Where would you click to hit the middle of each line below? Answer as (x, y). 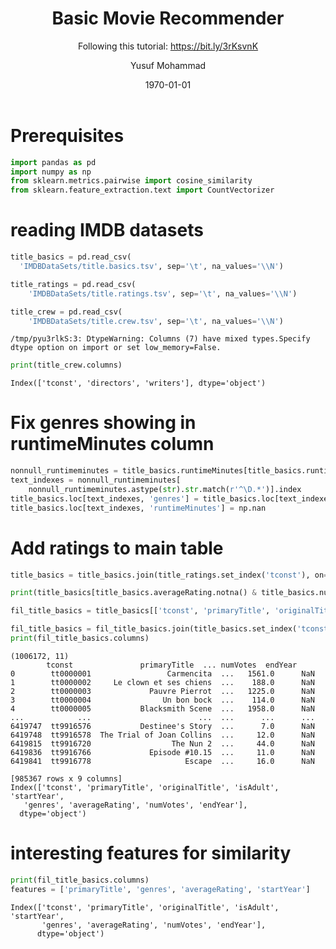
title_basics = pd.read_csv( (71, 257)
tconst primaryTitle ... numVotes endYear (172, 665)
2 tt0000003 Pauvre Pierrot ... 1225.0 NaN (162, 691)
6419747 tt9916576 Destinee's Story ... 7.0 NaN (162, 726)
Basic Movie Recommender (168, 18)
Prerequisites (67, 135)
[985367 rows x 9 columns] (66, 778)
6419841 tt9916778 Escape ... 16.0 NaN (162, 761)
